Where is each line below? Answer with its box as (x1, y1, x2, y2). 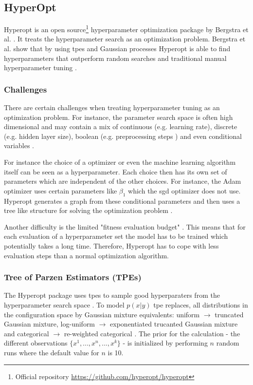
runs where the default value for (4, 347, 99, 357)
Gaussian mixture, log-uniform (4, 319, 95, 329)
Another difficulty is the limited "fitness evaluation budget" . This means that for (4, 221, 246, 231)
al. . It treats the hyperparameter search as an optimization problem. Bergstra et (4, 34, 246, 44)
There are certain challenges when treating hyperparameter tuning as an (4, 102, 220, 113)
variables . (4, 140, 34, 151)
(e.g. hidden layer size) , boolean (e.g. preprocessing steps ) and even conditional (4, 131, 242, 141)
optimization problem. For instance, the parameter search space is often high (4, 112, 233, 122)
